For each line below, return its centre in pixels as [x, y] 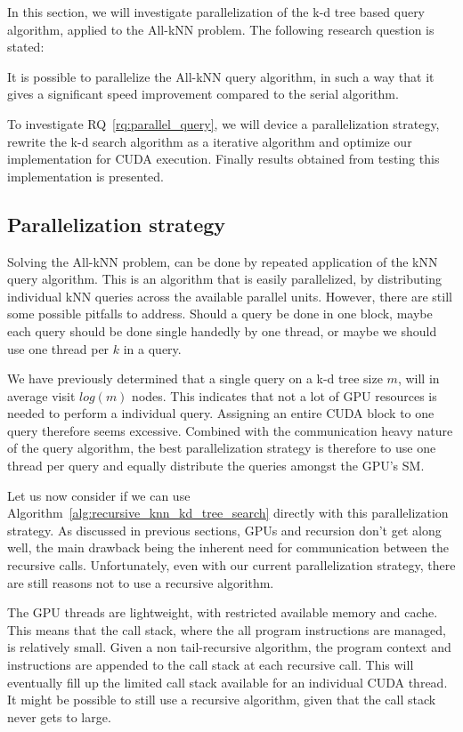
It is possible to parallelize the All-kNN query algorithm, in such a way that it [221, 76]
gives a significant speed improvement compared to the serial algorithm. [203, 94]
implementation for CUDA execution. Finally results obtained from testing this [223, 159]
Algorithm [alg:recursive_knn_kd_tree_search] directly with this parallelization [228, 513]
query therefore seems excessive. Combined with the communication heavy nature [230, 430]
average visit [41, 395]
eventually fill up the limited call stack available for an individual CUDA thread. [227, 682]
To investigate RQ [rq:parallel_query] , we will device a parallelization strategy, [223, 123]
